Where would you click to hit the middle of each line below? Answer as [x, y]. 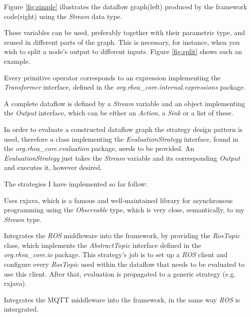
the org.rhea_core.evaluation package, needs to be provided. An [99, 148]
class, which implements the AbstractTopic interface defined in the [103, 245]
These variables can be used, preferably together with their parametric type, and [125, 32]
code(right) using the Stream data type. [63, 16]
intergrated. [21, 309]
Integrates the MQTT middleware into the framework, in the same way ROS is [122, 299]
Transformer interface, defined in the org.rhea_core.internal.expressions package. [125, 87]
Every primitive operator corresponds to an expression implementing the [112, 77]
